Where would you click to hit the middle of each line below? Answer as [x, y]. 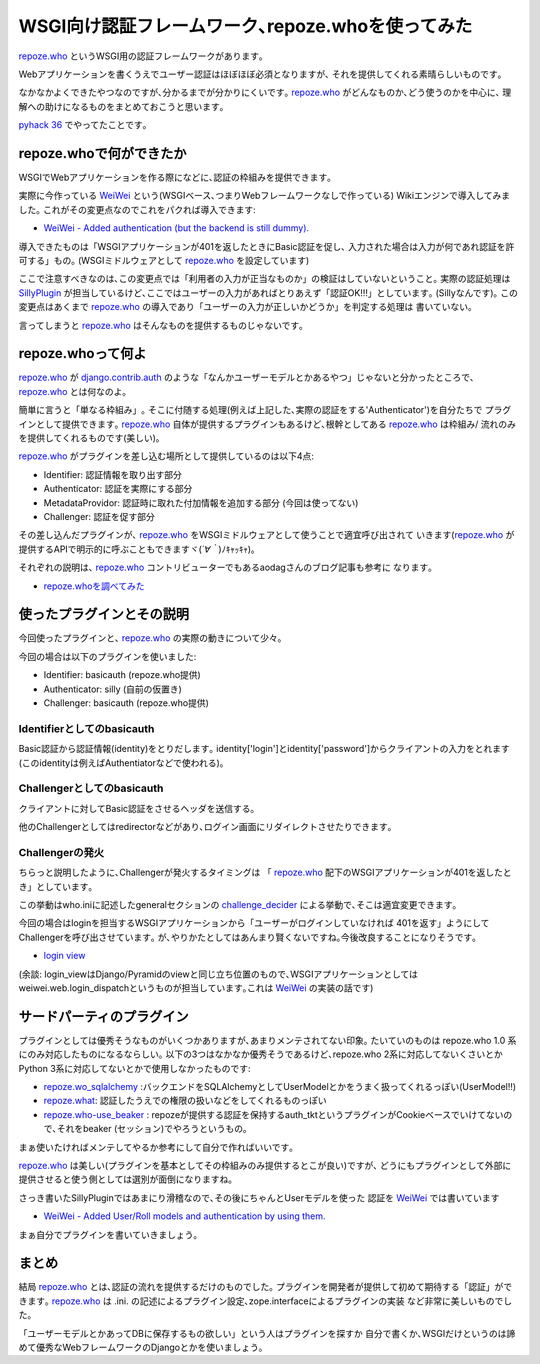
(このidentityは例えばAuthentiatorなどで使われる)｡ [121, 762]
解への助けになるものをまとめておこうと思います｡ [121, 106]
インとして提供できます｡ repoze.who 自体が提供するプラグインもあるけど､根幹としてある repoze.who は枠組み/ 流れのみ [267, 424]
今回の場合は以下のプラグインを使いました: [107, 656]
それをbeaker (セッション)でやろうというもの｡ [152, 1129]
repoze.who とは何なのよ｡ [72, 391]
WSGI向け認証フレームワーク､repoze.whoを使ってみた [245, 26]
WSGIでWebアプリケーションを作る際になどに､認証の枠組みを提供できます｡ [175, 177]
